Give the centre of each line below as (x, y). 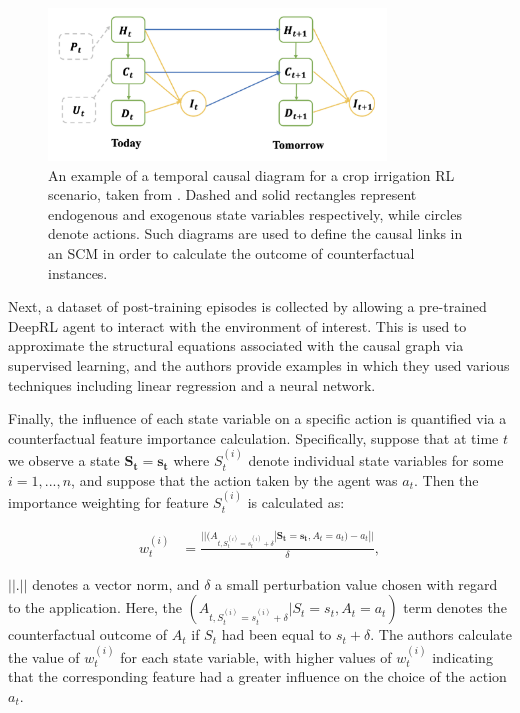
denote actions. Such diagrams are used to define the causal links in (255, 233)
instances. (78, 272)
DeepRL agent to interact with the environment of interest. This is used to (237, 325)
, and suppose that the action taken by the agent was (234, 479)
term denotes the (455, 607)
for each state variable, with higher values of (256, 656)
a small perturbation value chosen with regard (356, 583)
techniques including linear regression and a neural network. (192, 384)
